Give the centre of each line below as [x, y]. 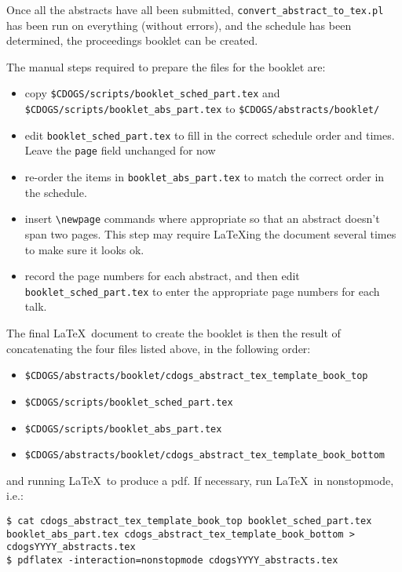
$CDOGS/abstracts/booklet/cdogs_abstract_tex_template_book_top [196, 376]
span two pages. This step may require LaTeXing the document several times [210, 233]
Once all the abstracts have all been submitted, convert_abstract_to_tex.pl [195, 9]
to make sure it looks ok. [84, 249]
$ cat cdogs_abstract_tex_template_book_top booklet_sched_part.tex [189, 521]
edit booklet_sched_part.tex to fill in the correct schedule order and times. [210, 135]
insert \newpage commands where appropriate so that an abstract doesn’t [202, 219]
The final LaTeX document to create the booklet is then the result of [174, 333]
